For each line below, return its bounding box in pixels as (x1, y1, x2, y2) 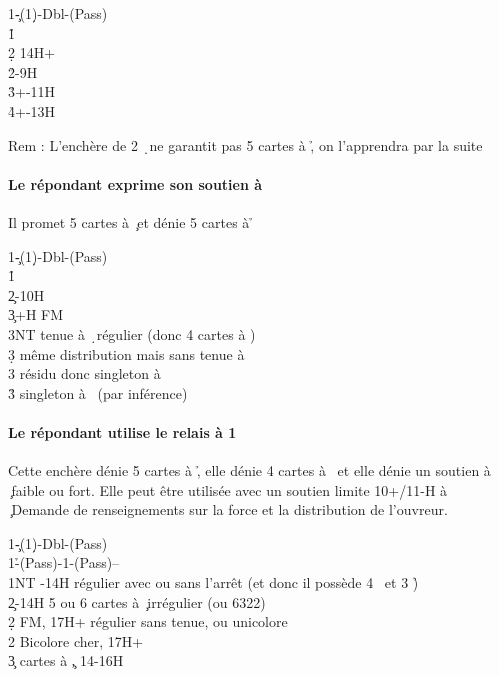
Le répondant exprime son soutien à (8, 173, 263, 194)
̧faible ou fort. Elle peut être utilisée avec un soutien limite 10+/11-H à (8, 479, 448, 500)
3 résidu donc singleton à (8, 363, 161, 384)
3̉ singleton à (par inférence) (8, 382, 188, 403)
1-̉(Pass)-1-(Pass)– (8, 552, 120, 573)
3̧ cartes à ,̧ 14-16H (8, 650, 124, 671)
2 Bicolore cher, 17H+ (8, 630, 144, 651)
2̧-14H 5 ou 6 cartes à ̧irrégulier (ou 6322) (8, 591, 266, 612)
